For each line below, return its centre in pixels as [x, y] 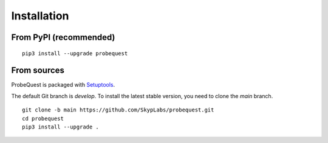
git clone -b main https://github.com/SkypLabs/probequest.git [118, 110]
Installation [40, 16]
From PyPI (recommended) [63, 37]
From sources [38, 71]
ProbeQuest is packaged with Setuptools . [63, 85]
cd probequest [43, 118]
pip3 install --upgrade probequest [75, 53]
